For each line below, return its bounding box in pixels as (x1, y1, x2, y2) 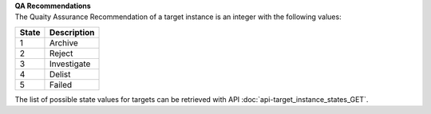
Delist (49, 69, 71, 80)
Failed (49, 79, 73, 90)
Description (49, 26, 95, 37)
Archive (49, 37, 79, 48)
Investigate (49, 58, 91, 69)
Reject (49, 48, 73, 59)
